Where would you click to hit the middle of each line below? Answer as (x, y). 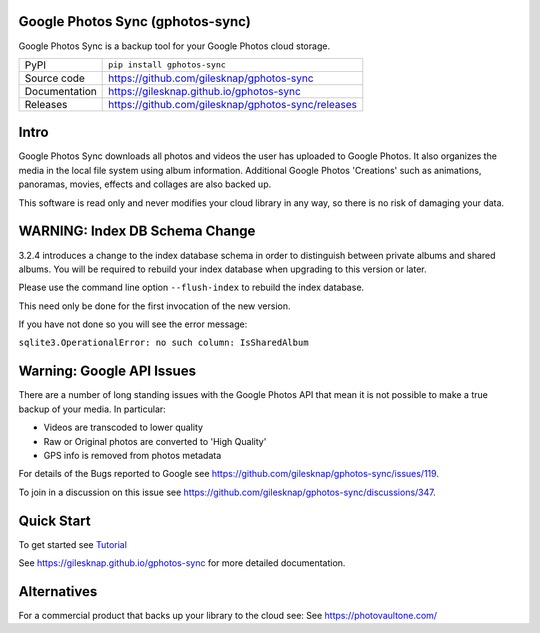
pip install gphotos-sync (167, 65)
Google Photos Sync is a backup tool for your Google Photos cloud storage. (174, 46)
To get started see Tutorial (72, 544)
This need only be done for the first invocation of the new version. (154, 306)
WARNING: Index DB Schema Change (137, 231)
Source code (54, 78)
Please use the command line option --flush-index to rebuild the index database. (191, 287)
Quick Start (54, 520)
